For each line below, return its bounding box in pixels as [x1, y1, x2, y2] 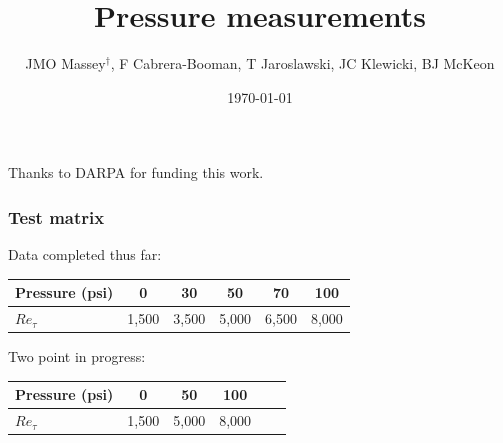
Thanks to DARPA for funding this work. [8, 162, 264, 183]
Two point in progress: [8, 346, 146, 367]
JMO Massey [25, 53, 106, 74]
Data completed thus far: [8, 244, 162, 265]
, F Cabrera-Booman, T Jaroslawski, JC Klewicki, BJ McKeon [110, 53, 495, 74]
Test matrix [8, 204, 105, 229]
